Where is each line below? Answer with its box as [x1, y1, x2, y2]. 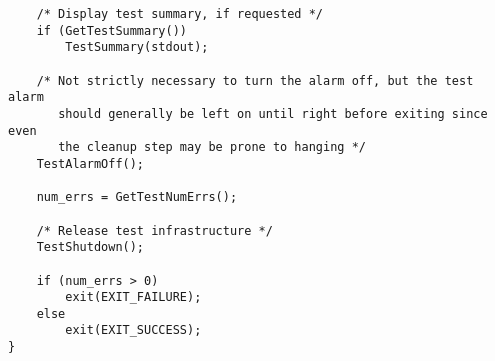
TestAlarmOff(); [36, 156, 145, 171]
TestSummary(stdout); [65, 40, 209, 55]
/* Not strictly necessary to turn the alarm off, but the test [36, 73, 474, 88]
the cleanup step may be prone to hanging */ [58, 140, 366, 155]
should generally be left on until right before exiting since [58, 106, 488, 121]
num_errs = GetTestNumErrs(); [36, 190, 238, 205]
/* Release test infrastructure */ [36, 223, 273, 238]
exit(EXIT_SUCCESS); [65, 323, 202, 338]
